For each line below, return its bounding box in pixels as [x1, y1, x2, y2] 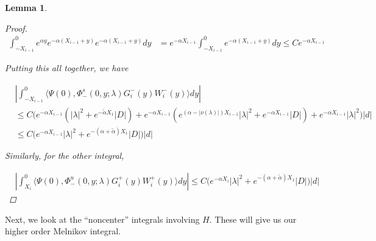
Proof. [5, 21, 27, 34]
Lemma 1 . [5, 1, 48, 13]
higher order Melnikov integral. [5, 225, 121, 237]
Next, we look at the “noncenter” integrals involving [5, 212, 200, 225]
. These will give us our [209, 212, 297, 225]
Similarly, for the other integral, [5, 149, 124, 162]
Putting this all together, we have [5, 61, 129, 74]
